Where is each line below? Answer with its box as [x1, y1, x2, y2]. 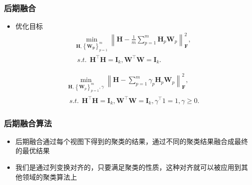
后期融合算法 [4, 117, 52, 129]
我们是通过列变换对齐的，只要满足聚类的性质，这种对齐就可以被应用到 [15, 162, 241, 172]
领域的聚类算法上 [22, 171, 77, 182]
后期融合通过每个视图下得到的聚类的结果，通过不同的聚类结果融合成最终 [15, 136, 248, 146]
